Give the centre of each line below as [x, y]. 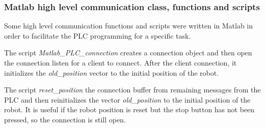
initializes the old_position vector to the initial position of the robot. [112, 72]
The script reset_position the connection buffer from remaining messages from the [132, 90]
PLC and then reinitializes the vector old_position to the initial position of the [127, 99]
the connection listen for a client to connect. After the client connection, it [121, 62]
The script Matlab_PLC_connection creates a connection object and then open [128, 53]
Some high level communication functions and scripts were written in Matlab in [129, 26]
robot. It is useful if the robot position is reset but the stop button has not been [129, 109]
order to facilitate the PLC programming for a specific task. [98, 35]
